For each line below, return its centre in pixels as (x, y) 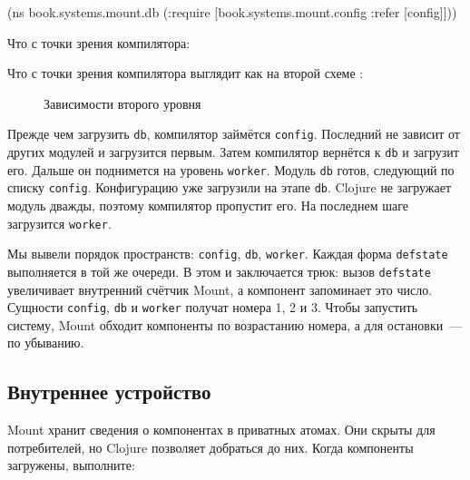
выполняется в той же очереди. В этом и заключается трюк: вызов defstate (219, 271)
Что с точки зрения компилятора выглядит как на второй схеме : (186, 73)
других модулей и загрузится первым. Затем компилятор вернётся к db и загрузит (233, 152)
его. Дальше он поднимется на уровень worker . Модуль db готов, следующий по (231, 169)
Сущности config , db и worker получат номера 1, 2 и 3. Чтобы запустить (213, 307)
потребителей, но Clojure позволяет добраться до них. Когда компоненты (211, 447)
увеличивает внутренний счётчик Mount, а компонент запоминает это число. (220, 289)
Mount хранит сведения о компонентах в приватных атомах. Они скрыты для (221, 430)
